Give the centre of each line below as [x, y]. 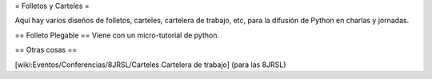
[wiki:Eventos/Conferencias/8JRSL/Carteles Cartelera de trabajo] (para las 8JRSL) [150, 65]
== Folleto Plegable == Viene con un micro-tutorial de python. [117, 35]
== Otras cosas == [46, 50]
